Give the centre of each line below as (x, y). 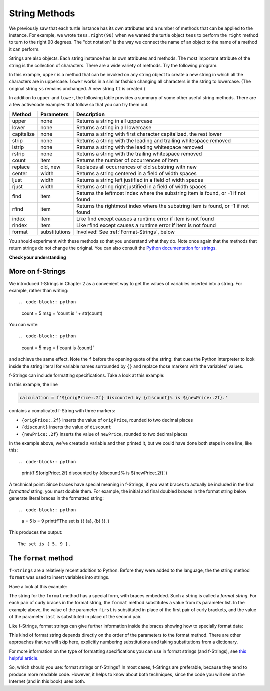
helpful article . (24, 658)
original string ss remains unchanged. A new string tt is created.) (77, 88)
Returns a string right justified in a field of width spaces (142, 186)
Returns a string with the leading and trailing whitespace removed (154, 140)
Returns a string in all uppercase (115, 121)
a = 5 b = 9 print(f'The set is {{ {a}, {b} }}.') (66, 521)
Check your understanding (38, 257)
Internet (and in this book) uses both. (47, 681)
